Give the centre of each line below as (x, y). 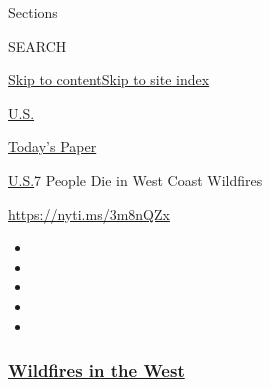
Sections (33, 12)
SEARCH (37, 45)
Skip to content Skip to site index (109, 79)
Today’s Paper (52, 146)
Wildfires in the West (96, 370)
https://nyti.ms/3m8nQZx (89, 213)
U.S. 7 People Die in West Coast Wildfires (135, 179)
